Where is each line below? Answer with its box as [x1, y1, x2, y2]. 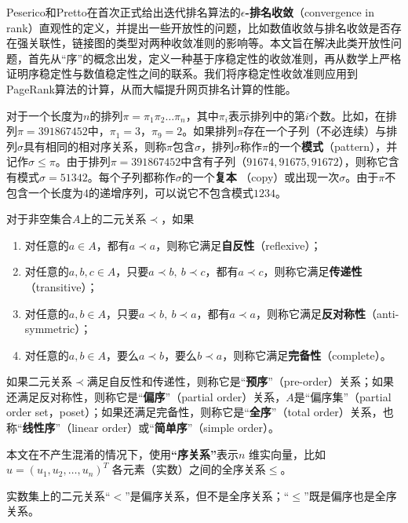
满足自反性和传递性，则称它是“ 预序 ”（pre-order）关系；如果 [86, 373, 394, 390]
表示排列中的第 [228, 107, 305, 123]
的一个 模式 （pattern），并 [268, 137, 398, 154]
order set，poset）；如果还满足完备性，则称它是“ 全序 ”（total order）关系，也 [6, 404, 394, 420]
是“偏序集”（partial [293, 388, 392, 404]
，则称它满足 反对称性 [256, 305, 366, 321]
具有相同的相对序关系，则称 [24, 137, 166, 154]
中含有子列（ [180, 153, 247, 170]
